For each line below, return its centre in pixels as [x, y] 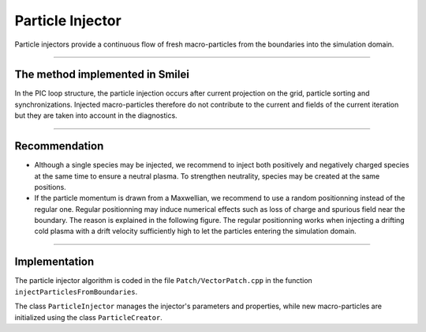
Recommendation [59, 146]
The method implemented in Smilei [102, 75]
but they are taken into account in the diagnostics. [96, 115]
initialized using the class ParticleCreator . [89, 317]
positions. [50, 187]
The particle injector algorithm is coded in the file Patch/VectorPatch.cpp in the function [164, 281]
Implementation [54, 262]
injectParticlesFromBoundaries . [76, 292]
